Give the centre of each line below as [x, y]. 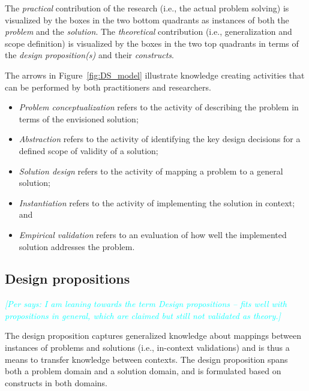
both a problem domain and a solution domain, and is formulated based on [143, 371]
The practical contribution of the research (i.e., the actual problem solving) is [147, 8]
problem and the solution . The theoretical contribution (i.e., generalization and [148, 31]
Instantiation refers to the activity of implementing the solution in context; [157, 202]
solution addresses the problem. [77, 246]
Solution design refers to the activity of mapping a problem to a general [151, 171]
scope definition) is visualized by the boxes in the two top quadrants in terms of [152, 43]
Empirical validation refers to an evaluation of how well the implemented [153, 234]
